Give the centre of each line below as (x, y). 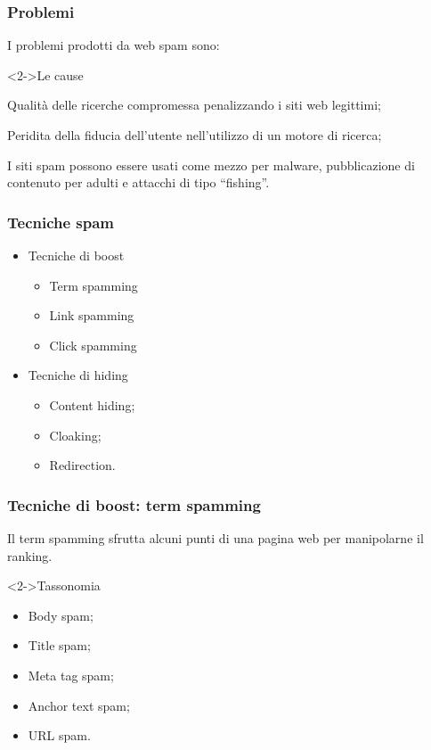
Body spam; (61, 615)
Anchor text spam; (79, 705)
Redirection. (82, 465)
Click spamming (93, 345)
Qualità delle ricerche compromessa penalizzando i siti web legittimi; (194, 105)
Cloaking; (75, 435)
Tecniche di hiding (78, 375)
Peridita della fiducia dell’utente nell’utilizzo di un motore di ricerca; (195, 135)
